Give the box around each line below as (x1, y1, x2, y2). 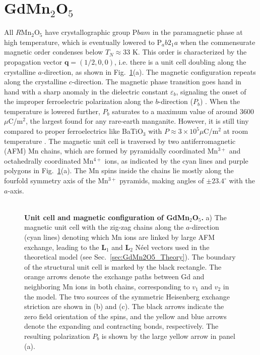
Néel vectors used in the (135, 241, 210, 252)
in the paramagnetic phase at (152, 27, 243, 37)
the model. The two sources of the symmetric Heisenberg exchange (24, 291, 230, 301)
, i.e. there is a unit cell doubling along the (114, 56, 246, 67)
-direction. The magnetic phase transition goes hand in (72, 76, 241, 87)
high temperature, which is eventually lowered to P (4, 36, 162, 47)
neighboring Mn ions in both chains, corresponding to (24, 281, 190, 291)
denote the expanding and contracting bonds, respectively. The (24, 321, 219, 331)
